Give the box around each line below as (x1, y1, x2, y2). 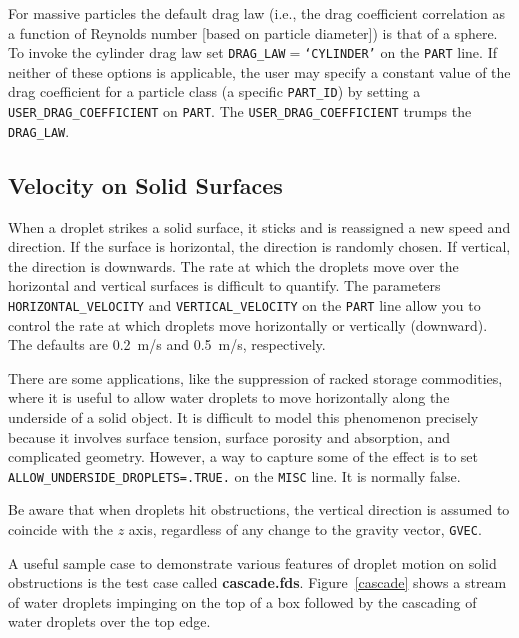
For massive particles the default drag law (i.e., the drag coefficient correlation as (8, 3, 505, 23)
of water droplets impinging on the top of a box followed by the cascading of (8, 591, 477, 612)
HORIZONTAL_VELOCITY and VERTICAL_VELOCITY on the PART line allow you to (8, 294, 481, 315)
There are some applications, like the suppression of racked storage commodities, (8, 367, 503, 388)
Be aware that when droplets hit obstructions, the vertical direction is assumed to (8, 499, 510, 520)
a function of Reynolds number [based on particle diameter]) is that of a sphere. (8, 22, 498, 43)
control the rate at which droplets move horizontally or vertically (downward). (8, 314, 488, 335)
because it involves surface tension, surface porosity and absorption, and (8, 426, 451, 447)
